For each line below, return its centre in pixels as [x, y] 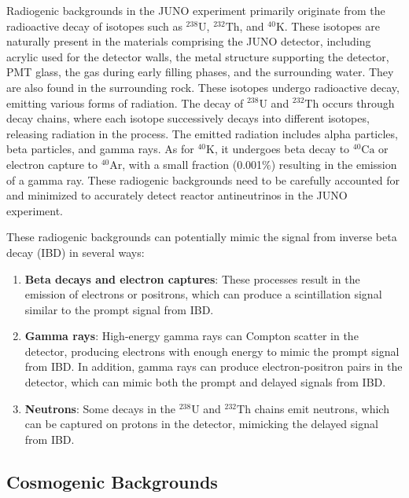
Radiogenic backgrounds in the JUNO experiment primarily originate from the [196, 10]
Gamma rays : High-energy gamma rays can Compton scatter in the [192, 336]
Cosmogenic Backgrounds [112, 481]
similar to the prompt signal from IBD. [119, 309]
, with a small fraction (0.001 [192, 164]
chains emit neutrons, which [322, 408]
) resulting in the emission [334, 164]
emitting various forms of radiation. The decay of [125, 103]
